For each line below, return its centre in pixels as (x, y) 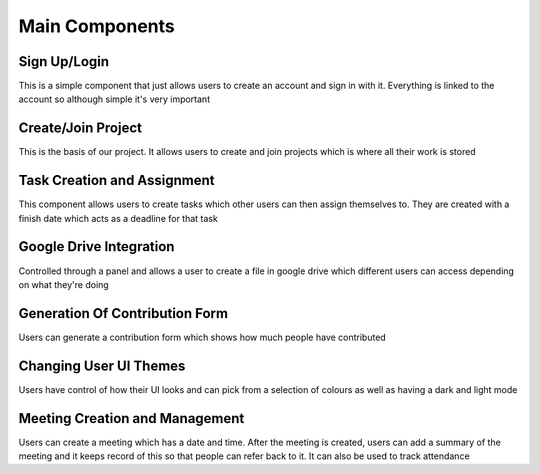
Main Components (96, 26)
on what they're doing (63, 284)
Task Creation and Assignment (116, 180)
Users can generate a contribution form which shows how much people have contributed (202, 337)
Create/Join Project (80, 128)
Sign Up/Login (64, 61)
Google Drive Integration (96, 246)
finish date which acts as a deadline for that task (118, 218)
